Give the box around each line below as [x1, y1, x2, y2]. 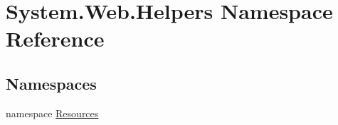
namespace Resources [6, 105, 99, 120]
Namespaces [6, 72, 97, 94]
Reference [6, 24, 105, 53]
